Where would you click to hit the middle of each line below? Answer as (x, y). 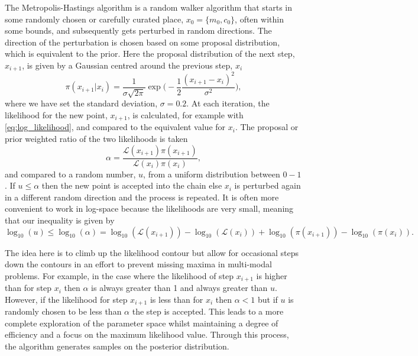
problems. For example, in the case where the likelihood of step (119, 275)
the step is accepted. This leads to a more (208, 311)
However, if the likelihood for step (66, 299)
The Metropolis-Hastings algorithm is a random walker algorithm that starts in (149, 7)
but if (268, 299)
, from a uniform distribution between (212, 174)
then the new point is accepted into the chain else (132, 185)
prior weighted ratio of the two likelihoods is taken (96, 138)
